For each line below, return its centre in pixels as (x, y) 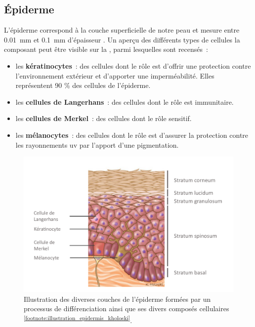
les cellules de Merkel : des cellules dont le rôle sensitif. (104, 118)
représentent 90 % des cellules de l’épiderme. (83, 85)
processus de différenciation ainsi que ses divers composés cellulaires (127, 308)
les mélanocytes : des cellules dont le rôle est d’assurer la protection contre (132, 135)
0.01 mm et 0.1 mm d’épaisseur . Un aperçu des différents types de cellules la (122, 39)
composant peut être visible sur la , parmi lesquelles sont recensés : (106, 49)
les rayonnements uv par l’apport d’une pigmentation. (97, 144)
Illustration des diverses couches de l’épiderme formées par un (117, 299)
